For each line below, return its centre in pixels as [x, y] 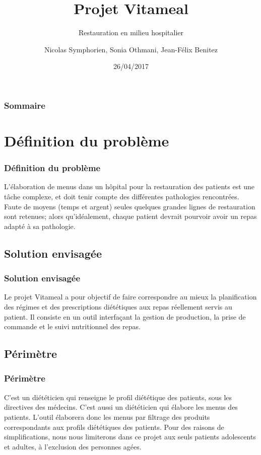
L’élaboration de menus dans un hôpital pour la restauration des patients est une [129, 186]
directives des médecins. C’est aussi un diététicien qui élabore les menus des [121, 407]
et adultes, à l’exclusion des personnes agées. [73, 446]
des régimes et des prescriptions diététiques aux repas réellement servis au [118, 306]
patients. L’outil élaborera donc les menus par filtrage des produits [107, 416]
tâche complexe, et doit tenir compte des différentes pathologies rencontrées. [122, 197]
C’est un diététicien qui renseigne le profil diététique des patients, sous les [118, 397]
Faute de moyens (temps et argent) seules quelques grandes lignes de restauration [130, 206]
